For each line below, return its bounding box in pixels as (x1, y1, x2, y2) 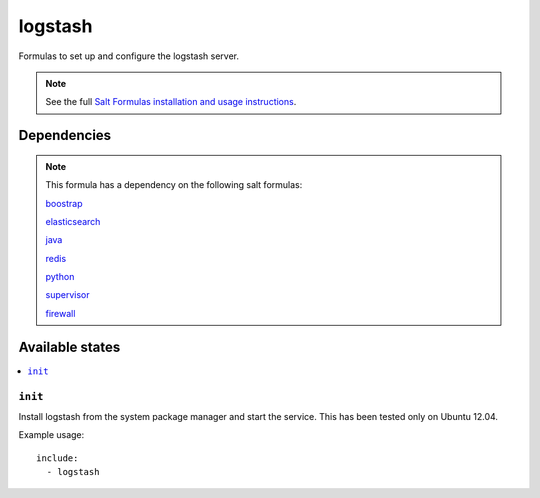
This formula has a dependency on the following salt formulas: (45, 179, 303, 191)
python (45, 271, 75, 283)
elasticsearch (45, 215, 101, 227)
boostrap (45, 197, 84, 209)
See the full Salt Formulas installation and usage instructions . (45, 96, 297, 108)
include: (36, 452, 79, 464)
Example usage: (18, 429, 85, 441)
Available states (18, 338, 121, 355)
